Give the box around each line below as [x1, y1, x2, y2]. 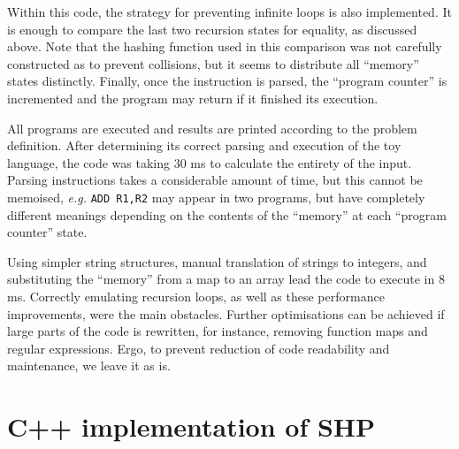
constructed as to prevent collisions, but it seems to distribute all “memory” [7, 54, 419, 72]
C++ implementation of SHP [7, 408, 376, 445]
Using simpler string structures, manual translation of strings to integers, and [7, 252, 427, 270]
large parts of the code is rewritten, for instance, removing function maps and [7, 322, 428, 340]
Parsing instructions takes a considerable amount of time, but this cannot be [7, 171, 423, 189]
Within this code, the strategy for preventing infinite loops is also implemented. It [7, 3, 452, 20]
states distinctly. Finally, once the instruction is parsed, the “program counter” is [7, 72, 448, 90]
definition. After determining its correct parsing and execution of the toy [7, 136, 402, 155]
